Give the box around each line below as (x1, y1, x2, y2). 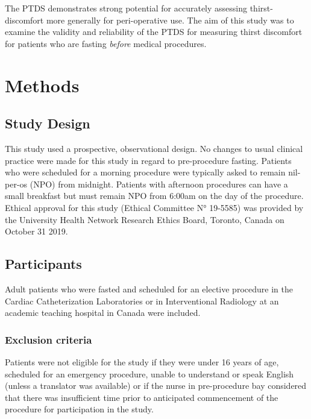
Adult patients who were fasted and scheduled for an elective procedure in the (5, 282, 293, 295)
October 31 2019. (5, 225, 68, 238)
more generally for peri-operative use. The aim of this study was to (46, 13, 294, 26)
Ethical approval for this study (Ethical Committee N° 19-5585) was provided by (5, 201, 304, 213)
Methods (5, 72, 80, 97)
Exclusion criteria (5, 332, 92, 347)
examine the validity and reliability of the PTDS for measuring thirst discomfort (5, 25, 303, 38)
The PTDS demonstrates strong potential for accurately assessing (5, 2, 248, 14)
